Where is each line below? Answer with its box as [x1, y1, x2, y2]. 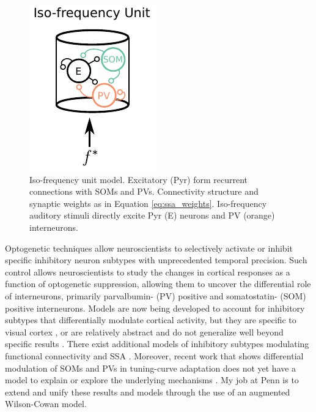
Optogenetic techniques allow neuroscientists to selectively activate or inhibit [5, 241, 293, 254]
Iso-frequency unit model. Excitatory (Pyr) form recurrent [29, 173, 248, 185]
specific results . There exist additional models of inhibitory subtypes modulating [5, 337, 309, 350]
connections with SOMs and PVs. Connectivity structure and [29, 185, 259, 198]
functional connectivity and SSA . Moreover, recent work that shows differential [5, 349, 304, 362]
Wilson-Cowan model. [5, 397, 87, 410]
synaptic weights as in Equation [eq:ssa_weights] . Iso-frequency [29, 197, 267, 209]
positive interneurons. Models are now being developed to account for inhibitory [5, 301, 305, 314]
